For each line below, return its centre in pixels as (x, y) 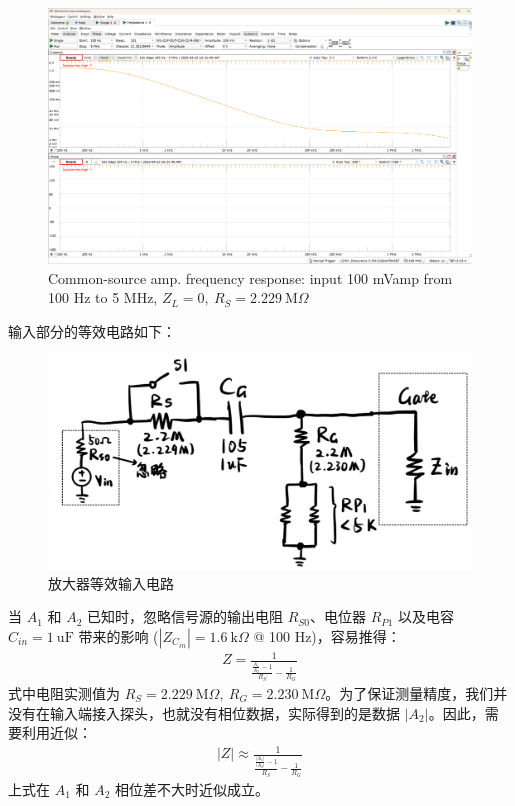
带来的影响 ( (118, 635)
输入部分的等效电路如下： (92, 331)
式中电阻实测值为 (64, 693)
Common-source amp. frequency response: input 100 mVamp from (250, 277)
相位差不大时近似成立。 (192, 788)
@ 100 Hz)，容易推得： (327, 635)
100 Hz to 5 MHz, (103, 297)
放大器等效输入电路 (111, 582)
